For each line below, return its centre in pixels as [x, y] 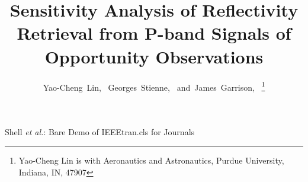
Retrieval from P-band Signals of [154, 33]
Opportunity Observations [154, 56]
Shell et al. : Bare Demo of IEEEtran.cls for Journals [100, 131]
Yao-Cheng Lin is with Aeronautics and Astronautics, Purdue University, [151, 160]
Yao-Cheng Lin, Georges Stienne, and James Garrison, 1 [154, 86]
